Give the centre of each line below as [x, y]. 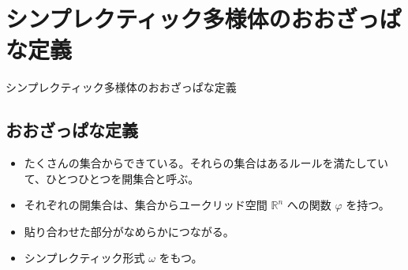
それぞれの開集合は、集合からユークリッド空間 [146, 205]
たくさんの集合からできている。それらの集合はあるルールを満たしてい [206, 163]
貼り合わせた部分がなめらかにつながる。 [129, 231]
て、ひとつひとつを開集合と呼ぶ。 [112, 178]
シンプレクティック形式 [84, 258]
